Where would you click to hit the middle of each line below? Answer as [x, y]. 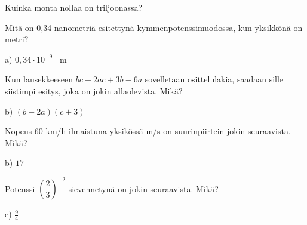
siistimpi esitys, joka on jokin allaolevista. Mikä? [94, 90]
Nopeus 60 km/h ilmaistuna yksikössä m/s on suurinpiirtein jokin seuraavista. [148, 131]
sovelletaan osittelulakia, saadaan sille [214, 79]
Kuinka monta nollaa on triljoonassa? [74, 7]
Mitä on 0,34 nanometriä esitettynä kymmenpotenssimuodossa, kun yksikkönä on [154, 27]
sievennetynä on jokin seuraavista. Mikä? [143, 188]
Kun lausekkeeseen [39, 79]
